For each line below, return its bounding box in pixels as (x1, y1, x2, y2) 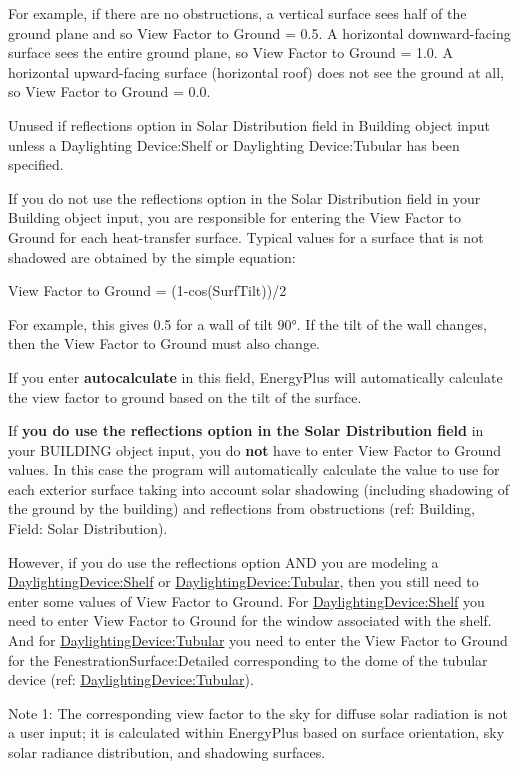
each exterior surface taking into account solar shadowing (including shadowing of (8, 478, 509, 499)
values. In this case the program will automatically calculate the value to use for (8, 459, 500, 480)
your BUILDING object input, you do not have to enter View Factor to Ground (8, 439, 502, 460)
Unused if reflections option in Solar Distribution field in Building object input (8, 114, 490, 135)
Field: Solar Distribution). (8, 518, 168, 539)
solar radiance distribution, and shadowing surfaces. (8, 742, 326, 762)
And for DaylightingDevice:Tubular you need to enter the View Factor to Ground (8, 630, 508, 651)
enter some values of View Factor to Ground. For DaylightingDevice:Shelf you (8, 590, 485, 611)
